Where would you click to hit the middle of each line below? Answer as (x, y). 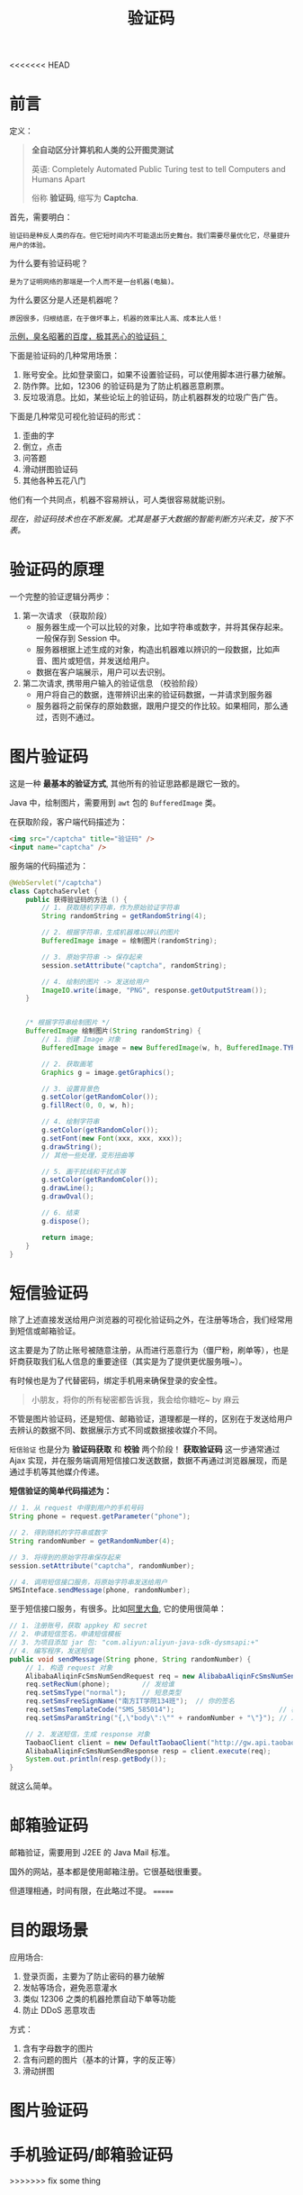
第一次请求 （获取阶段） (67, 616)
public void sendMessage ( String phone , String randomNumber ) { (130, 1659)
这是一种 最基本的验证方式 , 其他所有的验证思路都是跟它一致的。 (127, 783)
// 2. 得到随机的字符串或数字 (58, 1533)
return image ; (68, 1237)
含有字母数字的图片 (58, 2049)
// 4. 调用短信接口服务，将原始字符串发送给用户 (89, 1582)
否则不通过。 (76, 717)
